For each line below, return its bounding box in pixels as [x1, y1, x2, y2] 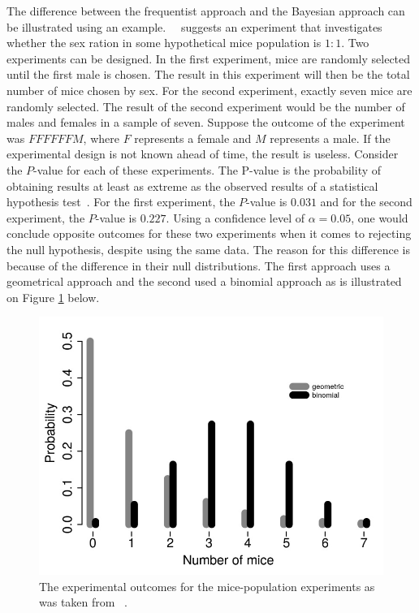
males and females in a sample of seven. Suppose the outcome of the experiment [6, 114, 405, 131]
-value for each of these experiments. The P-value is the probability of [33, 161, 382, 178]
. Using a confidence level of [166, 209, 305, 226]
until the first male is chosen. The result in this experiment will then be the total [6, 66, 410, 83]
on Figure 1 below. [6, 288, 100, 305]
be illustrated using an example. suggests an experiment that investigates [6, 18, 382, 35]
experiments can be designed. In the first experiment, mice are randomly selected [6, 50, 411, 67]
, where [83, 129, 119, 146]
